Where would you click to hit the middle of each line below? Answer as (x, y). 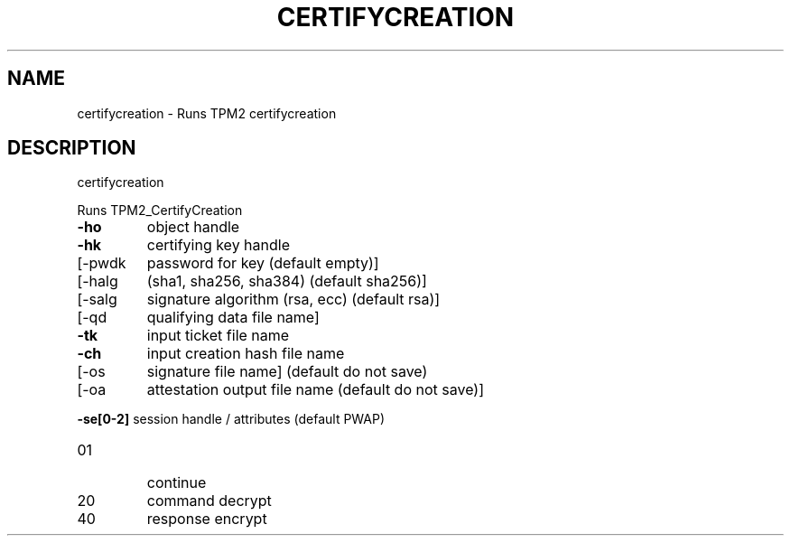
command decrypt (209, 501)
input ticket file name (218, 336)
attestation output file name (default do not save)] (315, 390)
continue (177, 483)
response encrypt (207, 519)
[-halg (98, 281)
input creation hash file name (246, 354)
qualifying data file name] (233, 318)
